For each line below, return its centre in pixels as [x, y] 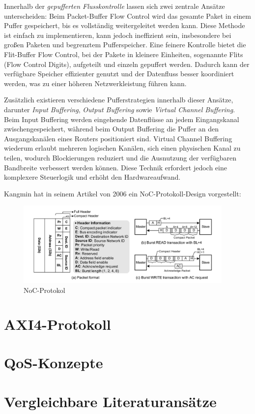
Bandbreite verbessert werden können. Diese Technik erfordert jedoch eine [115, 167]
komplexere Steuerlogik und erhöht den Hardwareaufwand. [92, 177]
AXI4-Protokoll [57, 324]
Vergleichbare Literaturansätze [110, 401]
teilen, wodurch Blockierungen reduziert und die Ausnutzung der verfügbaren [120, 157]
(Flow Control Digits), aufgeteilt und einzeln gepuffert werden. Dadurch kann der [127, 64]
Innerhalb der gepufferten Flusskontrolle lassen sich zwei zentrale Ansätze [114, 6]
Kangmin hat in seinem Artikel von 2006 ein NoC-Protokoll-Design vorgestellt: [123, 193]
